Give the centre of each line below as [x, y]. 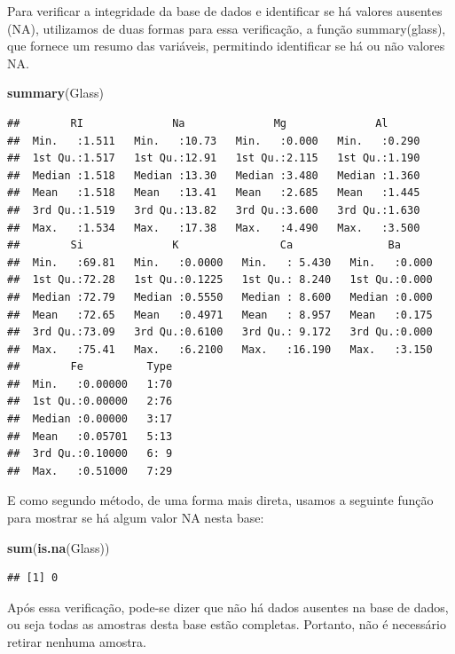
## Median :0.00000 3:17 [90, 419]
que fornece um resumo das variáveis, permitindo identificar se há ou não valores [226, 46]
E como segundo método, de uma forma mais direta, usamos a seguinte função [220, 500]
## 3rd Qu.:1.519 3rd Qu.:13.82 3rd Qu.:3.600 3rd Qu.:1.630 [214, 210]
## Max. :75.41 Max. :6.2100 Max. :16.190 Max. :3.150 [220, 349]
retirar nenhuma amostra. [77, 642]
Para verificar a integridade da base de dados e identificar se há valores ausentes [225, 11]
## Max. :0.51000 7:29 [90, 471]
